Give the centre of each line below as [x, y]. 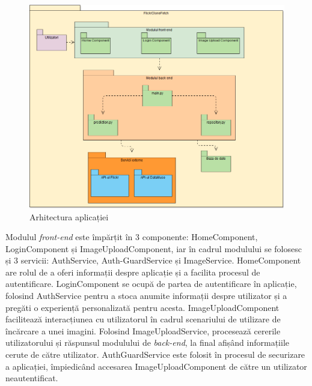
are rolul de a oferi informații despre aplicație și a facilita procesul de [133, 272]
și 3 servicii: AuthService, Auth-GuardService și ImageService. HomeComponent [153, 260]
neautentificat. [32, 378]
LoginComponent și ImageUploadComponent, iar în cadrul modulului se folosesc [154, 248]
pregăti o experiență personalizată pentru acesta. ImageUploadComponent [142, 307]
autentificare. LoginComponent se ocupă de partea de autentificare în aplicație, [151, 284]
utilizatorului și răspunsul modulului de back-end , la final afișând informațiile [147, 342]
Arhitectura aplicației [69, 216]
